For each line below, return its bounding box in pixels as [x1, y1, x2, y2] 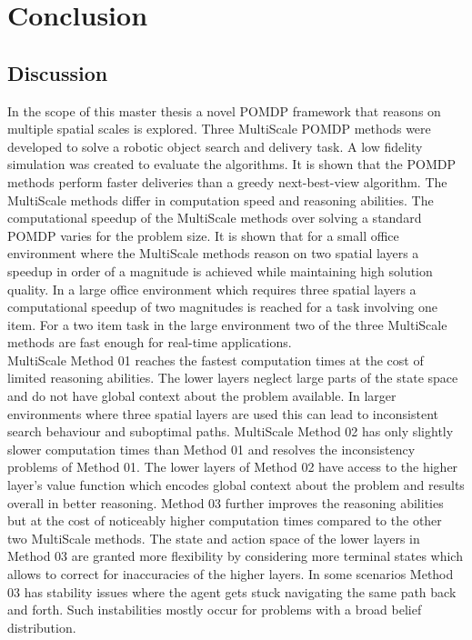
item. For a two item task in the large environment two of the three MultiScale [7, 315, 447, 334]
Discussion [7, 58, 108, 86]
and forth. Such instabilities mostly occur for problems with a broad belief [7, 600, 422, 619]
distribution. [7, 617, 76, 636]
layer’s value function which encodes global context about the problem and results [7, 475, 465, 495]
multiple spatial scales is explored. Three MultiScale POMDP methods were [7, 119, 431, 138]
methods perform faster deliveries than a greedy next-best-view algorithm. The [7, 172, 447, 191]
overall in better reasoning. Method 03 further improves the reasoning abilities [7, 493, 444, 512]
